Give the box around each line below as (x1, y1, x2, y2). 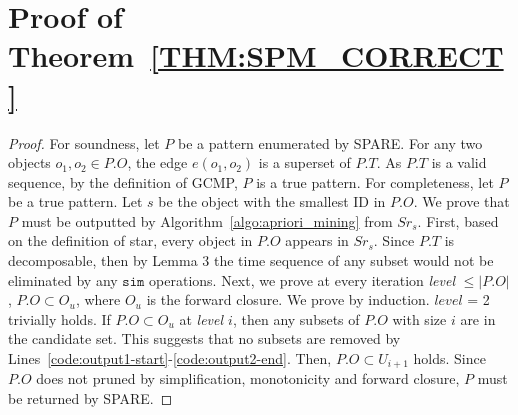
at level (179, 308, 224, 329)
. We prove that (413, 191, 510, 212)
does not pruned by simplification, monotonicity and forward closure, (36, 368, 460, 389)
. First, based (417, 210, 499, 231)
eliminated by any (8, 269, 118, 290)
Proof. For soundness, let (8, 132, 160, 153)
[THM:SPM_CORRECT (150, 35, 504, 76)
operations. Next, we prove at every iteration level (149, 269, 456, 290)
